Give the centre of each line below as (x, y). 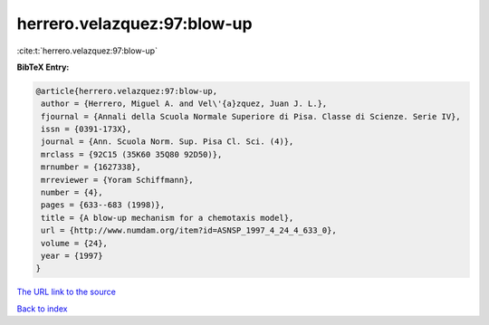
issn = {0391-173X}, (86, 129)
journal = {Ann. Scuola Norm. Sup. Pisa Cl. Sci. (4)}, (168, 142)
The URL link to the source (67, 292)
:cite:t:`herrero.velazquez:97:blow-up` (87, 51)
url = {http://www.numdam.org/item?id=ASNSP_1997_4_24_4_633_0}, (189, 230)
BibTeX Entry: (43, 67)
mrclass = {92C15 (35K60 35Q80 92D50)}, (132, 154)
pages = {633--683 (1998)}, (103, 205)
